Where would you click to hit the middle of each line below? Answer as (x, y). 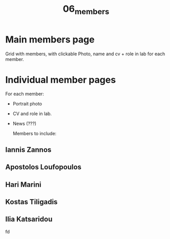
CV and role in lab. (32, 114)
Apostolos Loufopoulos (44, 167)
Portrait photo (27, 104)
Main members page (50, 39)
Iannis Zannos (28, 150)
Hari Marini (24, 184)
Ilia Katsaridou (29, 219)
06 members (86, 10)
